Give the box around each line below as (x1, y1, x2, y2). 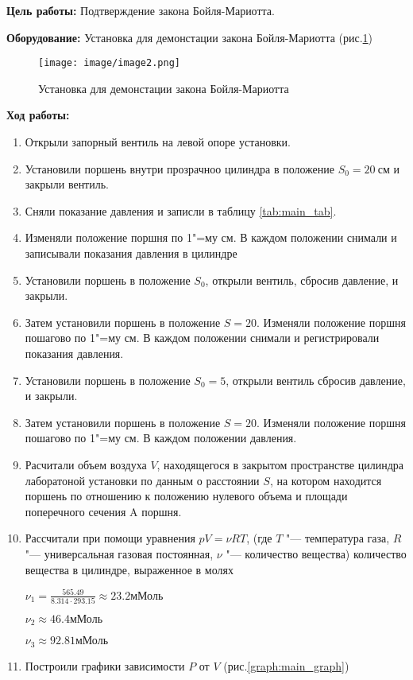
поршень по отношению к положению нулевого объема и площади (25, 488, 348, 504)
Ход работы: (6, 107, 70, 123)
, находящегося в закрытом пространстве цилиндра (156, 456, 403, 472)
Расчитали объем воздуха (25, 456, 147, 472)
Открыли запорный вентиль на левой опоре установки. (25, 134, 291, 150)
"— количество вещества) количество (226, 545, 407, 561)
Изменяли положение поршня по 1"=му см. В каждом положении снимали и (25, 229, 397, 246)
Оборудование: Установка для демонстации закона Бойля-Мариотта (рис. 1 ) (6, 29, 373, 45)
